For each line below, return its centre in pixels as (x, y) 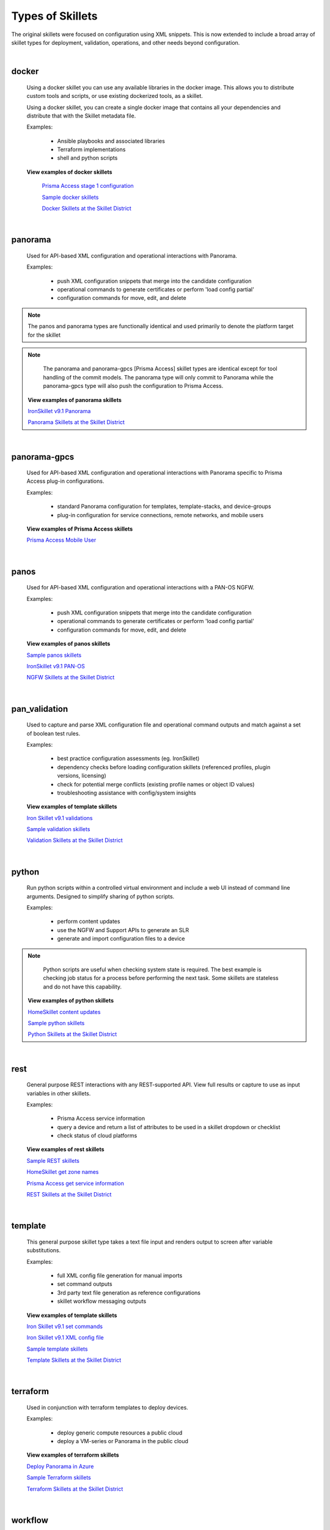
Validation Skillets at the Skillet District (75, 840)
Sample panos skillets (54, 655)
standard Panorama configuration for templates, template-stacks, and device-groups (164, 506)
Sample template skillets (57, 1349)
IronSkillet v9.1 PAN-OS (56, 666)
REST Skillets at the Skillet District (69, 1195)
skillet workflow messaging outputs (102, 1301)
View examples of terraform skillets (73, 1455)
